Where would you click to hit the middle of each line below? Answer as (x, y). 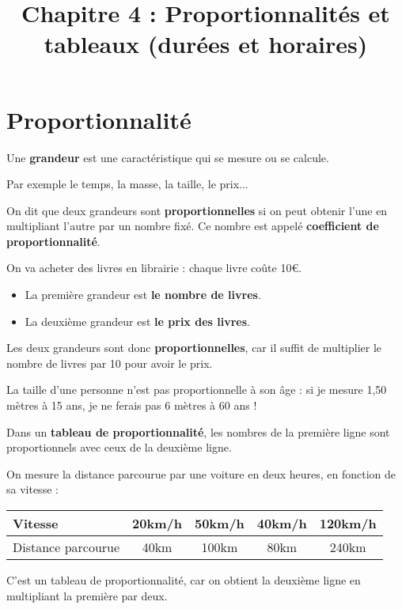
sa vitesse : (32, 489)
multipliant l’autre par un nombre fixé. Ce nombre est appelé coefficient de (193, 226)
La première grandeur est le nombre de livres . (143, 295)
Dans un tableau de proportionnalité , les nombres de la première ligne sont (198, 431)
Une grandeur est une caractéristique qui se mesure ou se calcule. (168, 157)
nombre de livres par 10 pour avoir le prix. (110, 363)
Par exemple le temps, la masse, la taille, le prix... (127, 184)
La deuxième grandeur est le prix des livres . (137, 321)
